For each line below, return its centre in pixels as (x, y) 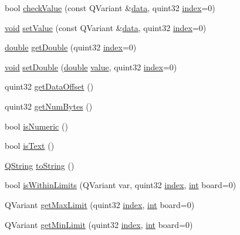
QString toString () (40, 165)
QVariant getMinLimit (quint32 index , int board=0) (99, 224)
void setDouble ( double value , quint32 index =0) (91, 67)
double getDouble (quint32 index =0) (71, 47)
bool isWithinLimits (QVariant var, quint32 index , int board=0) (121, 185)
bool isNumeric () (36, 126)
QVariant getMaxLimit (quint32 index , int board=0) (100, 204)
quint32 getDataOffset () (49, 86)
